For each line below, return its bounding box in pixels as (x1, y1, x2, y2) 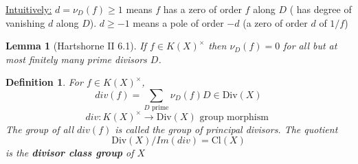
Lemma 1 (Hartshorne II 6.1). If (5, 38, 146, 53)
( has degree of (289, 2, 352, 16)
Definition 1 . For (5, 75, 83, 89)
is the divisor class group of (5, 145, 134, 160)
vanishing (5, 15, 45, 30)
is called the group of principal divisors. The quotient (115, 121, 338, 136)
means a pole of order (133, 15, 224, 30)
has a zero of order (163, 2, 242, 16)
